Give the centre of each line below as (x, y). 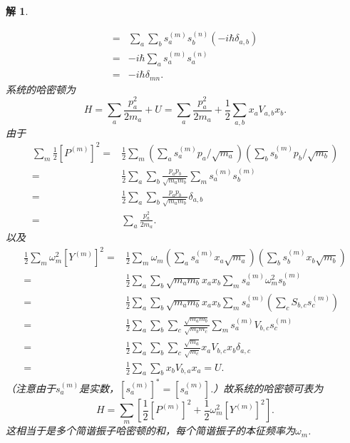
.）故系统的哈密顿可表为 (267, 388)
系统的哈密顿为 (41, 89)
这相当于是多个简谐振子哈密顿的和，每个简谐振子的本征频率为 (150, 431)
